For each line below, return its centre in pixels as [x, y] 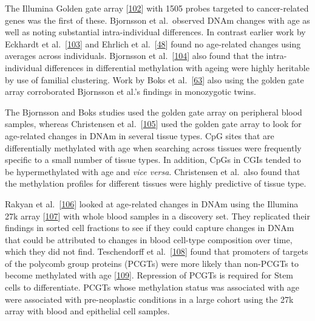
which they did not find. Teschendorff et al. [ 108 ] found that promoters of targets [157, 251]
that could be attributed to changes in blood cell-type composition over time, [149, 239]
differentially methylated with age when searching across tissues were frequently [153, 147]
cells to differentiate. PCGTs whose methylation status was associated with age [152, 287]
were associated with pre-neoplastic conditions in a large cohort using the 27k [149, 299]
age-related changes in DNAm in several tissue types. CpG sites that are [140, 135]
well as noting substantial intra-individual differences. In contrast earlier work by [155, 32]
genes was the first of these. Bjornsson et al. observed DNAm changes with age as [157, 20]
